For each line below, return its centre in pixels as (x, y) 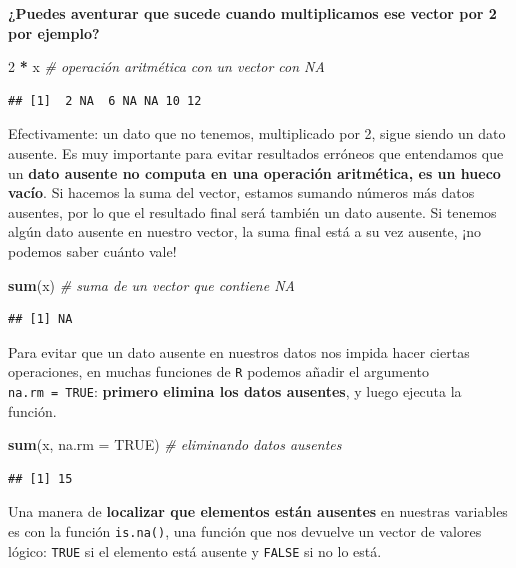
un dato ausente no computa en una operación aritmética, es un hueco (254, 172)
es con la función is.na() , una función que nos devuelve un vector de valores (245, 531)
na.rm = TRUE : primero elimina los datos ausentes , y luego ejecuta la (235, 390)
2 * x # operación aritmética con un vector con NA (166, 66)
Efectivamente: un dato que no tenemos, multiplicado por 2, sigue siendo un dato (257, 133)
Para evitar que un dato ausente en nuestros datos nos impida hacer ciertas (239, 351)
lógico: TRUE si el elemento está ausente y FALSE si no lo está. (195, 550)
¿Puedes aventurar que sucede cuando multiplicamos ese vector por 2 (252, 13)
